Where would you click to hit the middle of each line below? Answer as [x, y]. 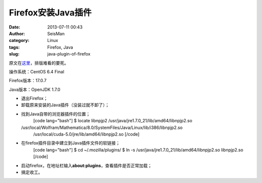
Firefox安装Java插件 [50, 13]
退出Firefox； [34, 99]
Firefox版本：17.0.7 [28, 81]
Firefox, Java [60, 47]
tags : [14, 47]
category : [19, 41]
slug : [14, 54]
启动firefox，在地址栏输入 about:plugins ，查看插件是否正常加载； [87, 165]
